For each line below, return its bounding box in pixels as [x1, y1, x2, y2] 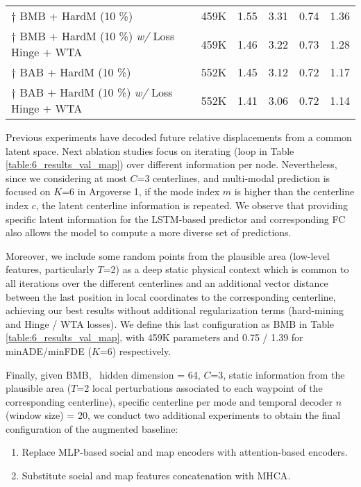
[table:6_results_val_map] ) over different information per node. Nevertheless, [6, 157, 337, 172]
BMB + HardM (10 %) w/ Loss [19, 28, 175, 44]
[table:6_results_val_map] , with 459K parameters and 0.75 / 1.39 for [6, 330, 303, 345]
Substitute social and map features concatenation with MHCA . [22, 468, 291, 483]
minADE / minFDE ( [6, 343, 92, 358]
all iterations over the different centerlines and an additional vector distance [6, 275, 328, 290]
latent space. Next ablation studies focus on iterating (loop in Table [6, 143, 294, 158]
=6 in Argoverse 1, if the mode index [62, 184, 220, 199]
